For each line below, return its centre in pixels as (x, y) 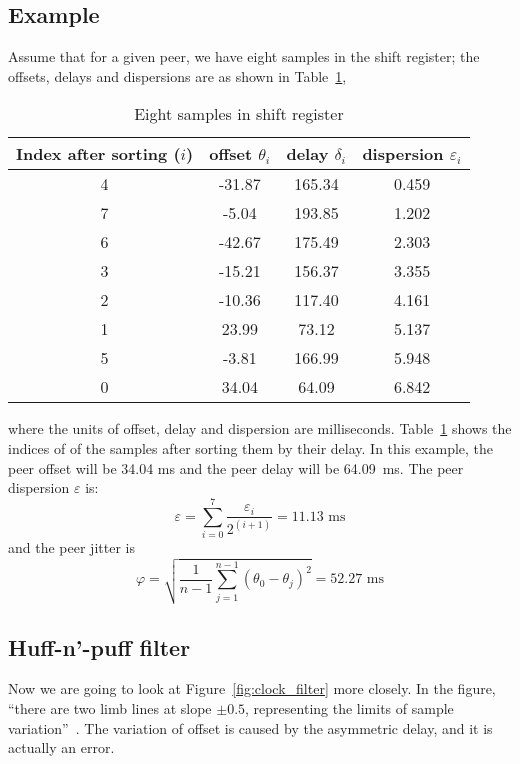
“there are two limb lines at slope (110, 708)
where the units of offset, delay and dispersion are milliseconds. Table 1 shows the (260, 428)
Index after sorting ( (98, 154)
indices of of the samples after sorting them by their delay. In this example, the (251, 447)
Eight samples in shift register (239, 114)
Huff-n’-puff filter (99, 646)
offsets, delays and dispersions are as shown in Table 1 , (177, 75)
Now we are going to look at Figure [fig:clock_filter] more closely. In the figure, (252, 688)
